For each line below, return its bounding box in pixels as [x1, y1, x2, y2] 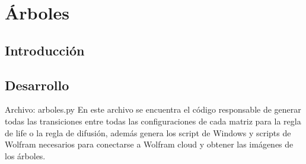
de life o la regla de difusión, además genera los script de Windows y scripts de [5, 126, 291, 139]
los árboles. [5, 149, 46, 162]
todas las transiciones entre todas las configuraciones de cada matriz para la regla [5, 114, 301, 127]
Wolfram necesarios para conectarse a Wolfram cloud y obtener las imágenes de [5, 138, 294, 150]
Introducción [5, 41, 85, 59]
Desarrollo [5, 76, 69, 94]
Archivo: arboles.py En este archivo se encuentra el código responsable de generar [5, 103, 301, 116]
